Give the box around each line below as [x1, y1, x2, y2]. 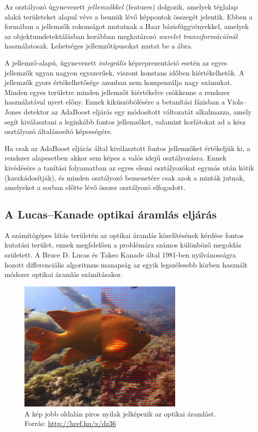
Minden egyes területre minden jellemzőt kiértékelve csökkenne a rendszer [4, 86, 230, 97]
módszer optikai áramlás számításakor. [4, 269, 123, 279]
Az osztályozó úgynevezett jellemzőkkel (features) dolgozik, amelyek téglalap [4, 1, 238, 11]
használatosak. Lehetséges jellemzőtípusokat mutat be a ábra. [4, 40, 193, 51]
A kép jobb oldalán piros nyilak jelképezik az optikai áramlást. [24, 408, 216, 418]
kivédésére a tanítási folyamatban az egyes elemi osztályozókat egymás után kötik [4, 162, 255, 172]
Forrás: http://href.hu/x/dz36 [24, 418, 116, 428]
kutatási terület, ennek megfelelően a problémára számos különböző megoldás [4, 239, 242, 250]
